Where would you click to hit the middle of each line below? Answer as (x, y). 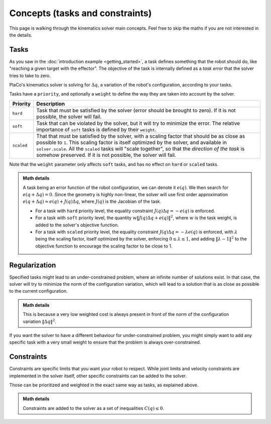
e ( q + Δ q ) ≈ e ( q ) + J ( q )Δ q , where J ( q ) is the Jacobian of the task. (92, 202)
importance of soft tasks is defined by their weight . (96, 129)
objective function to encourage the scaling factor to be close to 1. (104, 246)
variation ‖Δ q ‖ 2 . (39, 321)
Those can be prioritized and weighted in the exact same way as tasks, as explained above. (104, 385)
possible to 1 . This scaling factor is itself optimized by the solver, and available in (131, 142)
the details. (21, 35)
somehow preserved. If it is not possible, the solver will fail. (106, 155)
